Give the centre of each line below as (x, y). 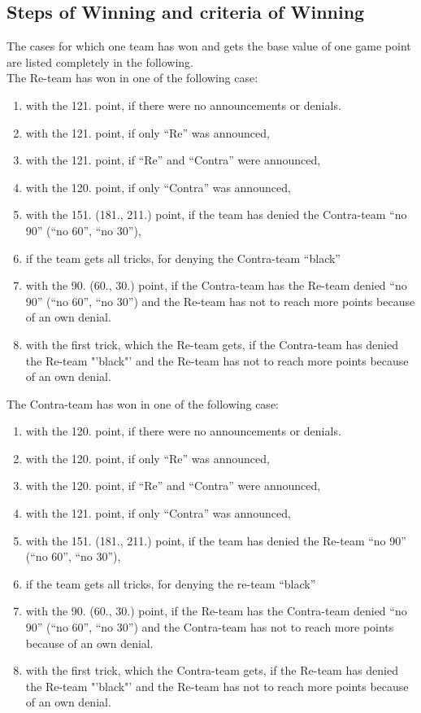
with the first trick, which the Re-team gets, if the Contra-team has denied (212, 344)
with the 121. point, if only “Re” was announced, (148, 132)
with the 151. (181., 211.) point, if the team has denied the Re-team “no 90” (216, 540)
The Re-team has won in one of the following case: (132, 78)
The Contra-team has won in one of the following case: (143, 403)
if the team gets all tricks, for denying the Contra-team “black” (183, 258)
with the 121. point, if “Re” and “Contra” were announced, (173, 160)
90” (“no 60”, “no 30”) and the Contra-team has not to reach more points (210, 627)
